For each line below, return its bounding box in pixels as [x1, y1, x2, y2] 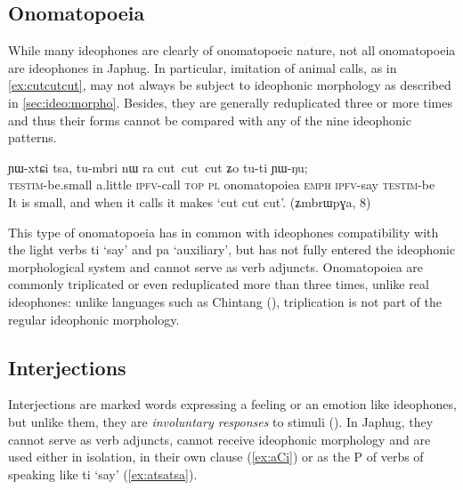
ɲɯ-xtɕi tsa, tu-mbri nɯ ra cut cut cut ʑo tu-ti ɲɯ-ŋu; [8, 157, 308, 176]
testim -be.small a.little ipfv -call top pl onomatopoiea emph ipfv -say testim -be [8, 175, 435, 194]
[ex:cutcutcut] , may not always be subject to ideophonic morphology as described [8, 76, 451, 94]
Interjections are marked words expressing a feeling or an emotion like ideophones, [8, 395, 457, 414]
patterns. [8, 128, 57, 147]
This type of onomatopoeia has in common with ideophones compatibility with [8, 222, 439, 241]
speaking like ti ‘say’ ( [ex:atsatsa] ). [8, 464, 198, 483]
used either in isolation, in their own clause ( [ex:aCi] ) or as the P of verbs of [8, 447, 424, 466]
